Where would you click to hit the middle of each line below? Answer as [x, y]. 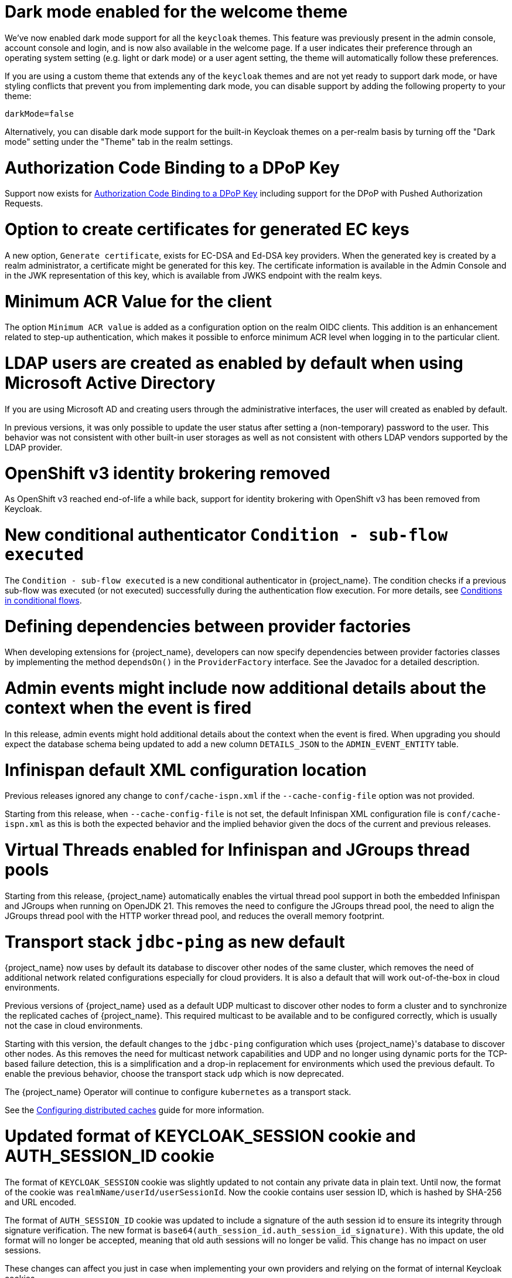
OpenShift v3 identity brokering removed [168, 473]
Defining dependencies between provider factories [208, 626]
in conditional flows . [43, 600]
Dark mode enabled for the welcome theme [176, 12]
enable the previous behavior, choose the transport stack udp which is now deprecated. [174, 1074]
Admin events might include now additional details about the [245, 688]
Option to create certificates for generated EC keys [207, 229]
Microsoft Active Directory [110, 383]
